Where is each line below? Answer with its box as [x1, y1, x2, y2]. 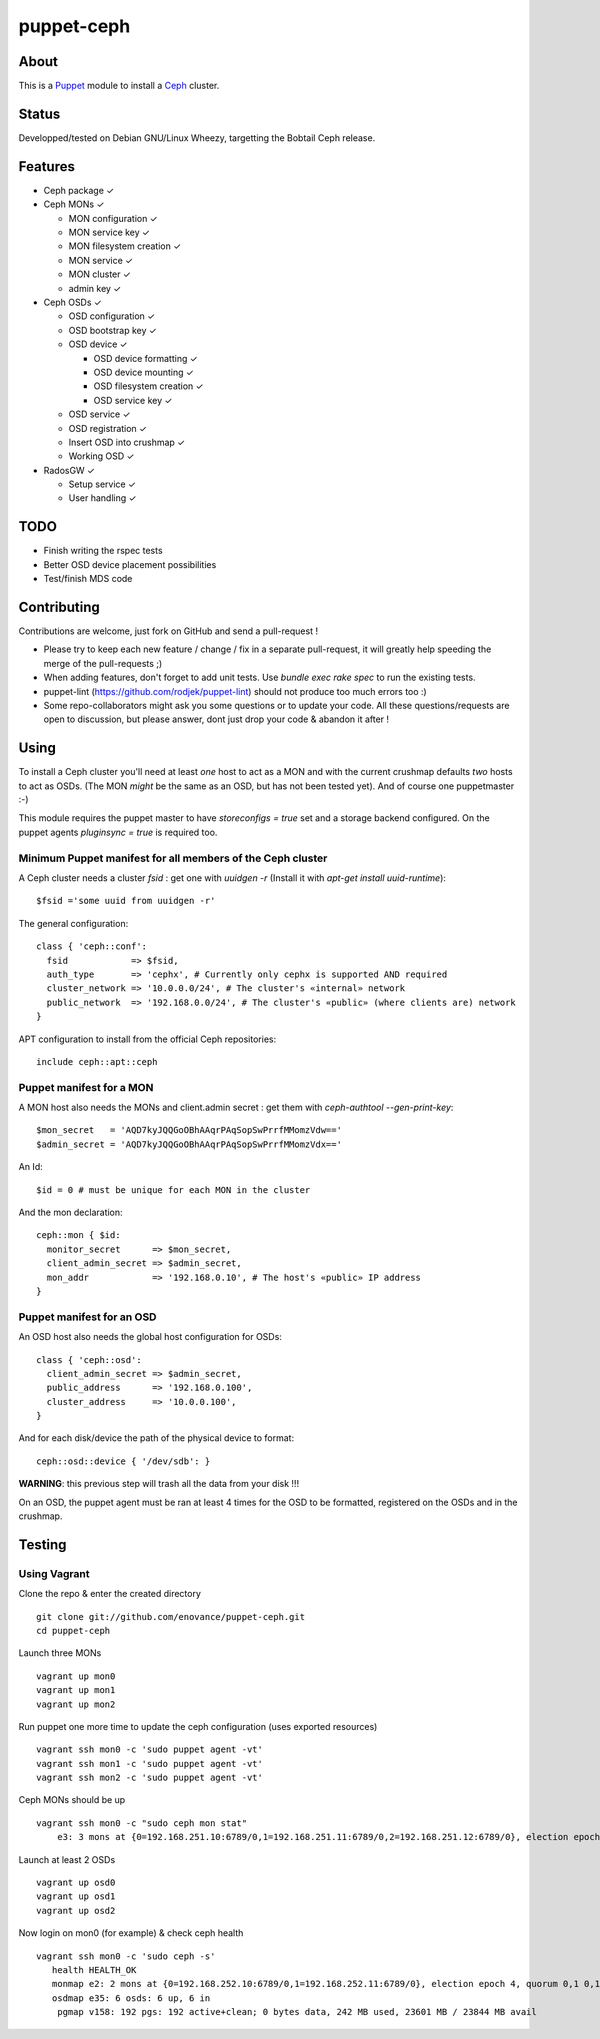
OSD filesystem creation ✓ [93, 380, 204, 392]
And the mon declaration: [18, 1206, 124, 1219]
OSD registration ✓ [68, 422, 147, 434]
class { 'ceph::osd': [36, 1354, 142, 1365]
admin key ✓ [68, 282, 122, 294]
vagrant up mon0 [36, 1670, 116, 1682]
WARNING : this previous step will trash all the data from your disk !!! [18, 1478, 300, 1490]
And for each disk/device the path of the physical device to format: [18, 1432, 295, 1444]
